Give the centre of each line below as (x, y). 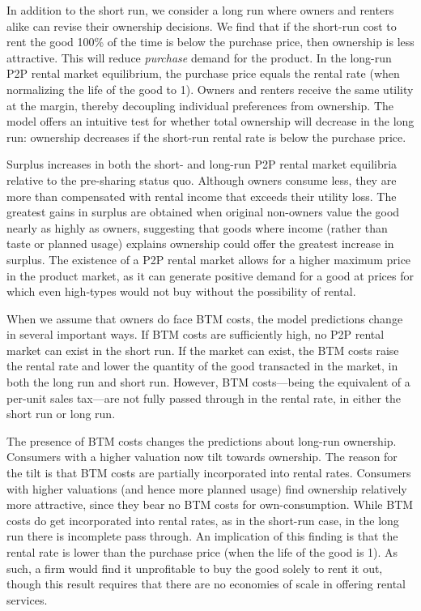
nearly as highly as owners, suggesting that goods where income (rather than (197, 227)
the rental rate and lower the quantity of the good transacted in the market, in (202, 366)
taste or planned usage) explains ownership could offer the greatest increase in (200, 244)
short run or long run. (61, 414)
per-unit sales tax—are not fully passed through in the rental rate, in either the (204, 397)
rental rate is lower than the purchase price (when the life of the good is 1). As (202, 552)
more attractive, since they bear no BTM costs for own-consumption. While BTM (210, 504)
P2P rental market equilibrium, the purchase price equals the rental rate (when (203, 73)
